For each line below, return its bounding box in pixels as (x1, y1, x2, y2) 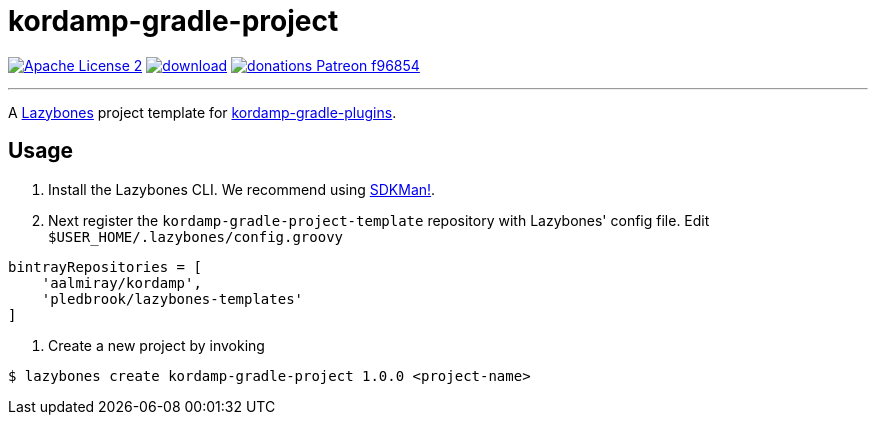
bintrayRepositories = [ (8, 258, 202, 275)
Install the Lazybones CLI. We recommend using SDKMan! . (48, 180, 436, 198)
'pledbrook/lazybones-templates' (41, 290, 304, 307)
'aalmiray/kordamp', (41, 274, 202, 291)
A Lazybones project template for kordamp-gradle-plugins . (8, 103, 397, 121)
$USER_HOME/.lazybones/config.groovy (48, 228, 344, 245)
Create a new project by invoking (48, 336, 265, 354)
